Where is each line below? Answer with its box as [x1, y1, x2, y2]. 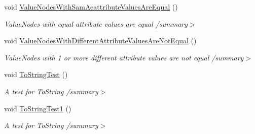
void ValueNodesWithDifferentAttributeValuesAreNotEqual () [4, 35, 197, 46]
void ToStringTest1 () [4, 103, 71, 113]
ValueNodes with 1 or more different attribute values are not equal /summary [4, 52, 244, 62]
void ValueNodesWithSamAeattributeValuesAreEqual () [4, 2, 178, 12]
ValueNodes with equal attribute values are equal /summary [4, 18, 188, 29]
